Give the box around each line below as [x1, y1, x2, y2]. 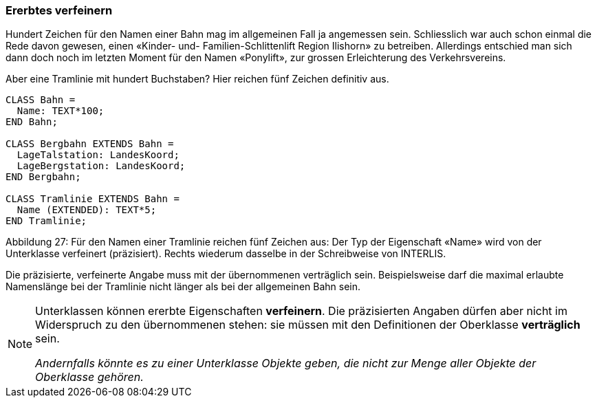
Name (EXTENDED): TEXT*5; [17, 204, 157, 216]
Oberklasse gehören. [35, 370, 144, 384]
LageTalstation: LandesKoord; [17, 149, 180, 161]
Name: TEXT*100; [17, 105, 105, 117]
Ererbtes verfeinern [6, 3, 113, 17]
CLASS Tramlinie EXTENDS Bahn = [6, 193, 180, 205]
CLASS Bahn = [6, 94, 76, 106]
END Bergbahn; [6, 171, 81, 183]
